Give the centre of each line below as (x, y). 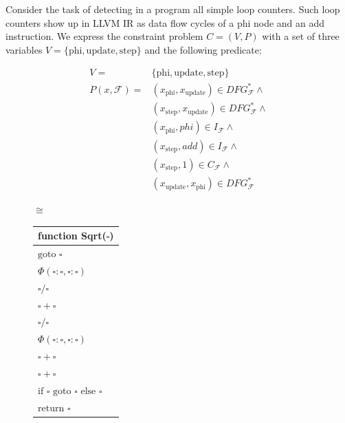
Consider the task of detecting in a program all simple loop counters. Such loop (173, 9)
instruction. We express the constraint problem (104, 36)
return (51, 408)
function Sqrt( (72, 236)
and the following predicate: (203, 49)
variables (24, 49)
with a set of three (301, 36)
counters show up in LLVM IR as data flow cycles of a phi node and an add (165, 22)
